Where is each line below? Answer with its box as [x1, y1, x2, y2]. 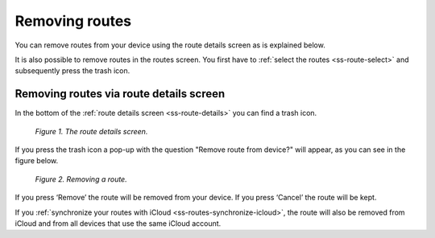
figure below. [14, 156, 59, 166]
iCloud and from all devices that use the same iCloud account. [14, 218, 222, 228]
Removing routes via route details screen [14, 87, 226, 101]
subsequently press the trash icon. [14, 66, 130, 76]
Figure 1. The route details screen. [35, 126, 148, 136]
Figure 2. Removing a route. [35, 174, 128, 184]
